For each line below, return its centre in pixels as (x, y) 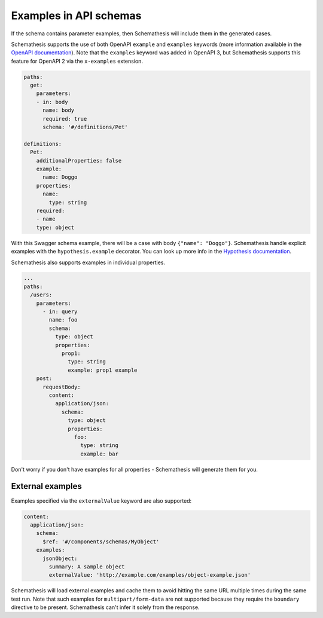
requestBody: (62, 387)
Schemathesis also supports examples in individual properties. (88, 262)
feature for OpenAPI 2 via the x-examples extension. (77, 61)
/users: (41, 295)
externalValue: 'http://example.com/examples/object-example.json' (150, 575)
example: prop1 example (103, 370)
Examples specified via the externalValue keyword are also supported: (101, 501)
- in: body (52, 102)
